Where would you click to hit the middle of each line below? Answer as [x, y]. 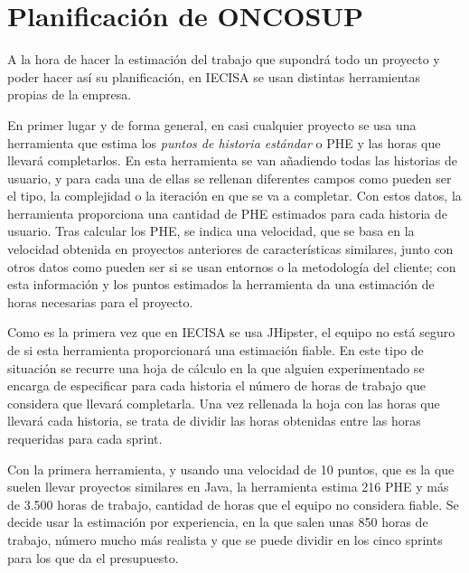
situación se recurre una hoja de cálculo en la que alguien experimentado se [216, 367]
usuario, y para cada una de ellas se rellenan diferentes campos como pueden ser [230, 178]
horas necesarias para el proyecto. [100, 301]
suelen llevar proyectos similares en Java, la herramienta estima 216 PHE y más [228, 487]
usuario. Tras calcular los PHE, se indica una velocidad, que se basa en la [211, 231]
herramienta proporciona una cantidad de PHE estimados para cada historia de [228, 213]
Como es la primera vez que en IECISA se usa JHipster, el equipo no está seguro [231, 332]
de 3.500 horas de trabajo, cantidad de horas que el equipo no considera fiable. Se [233, 504]
